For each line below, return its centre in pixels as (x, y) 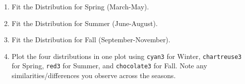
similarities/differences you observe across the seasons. (94, 75)
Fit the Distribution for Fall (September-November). (91, 40)
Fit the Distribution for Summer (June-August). (85, 23)
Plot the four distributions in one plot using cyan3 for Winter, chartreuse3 (126, 56)
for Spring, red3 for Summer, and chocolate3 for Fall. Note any (109, 66)
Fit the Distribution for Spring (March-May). (80, 6)
